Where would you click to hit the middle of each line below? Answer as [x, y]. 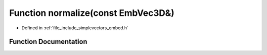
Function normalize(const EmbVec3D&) [92, 13]
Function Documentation [48, 42]
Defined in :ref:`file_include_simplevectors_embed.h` [75, 28]
